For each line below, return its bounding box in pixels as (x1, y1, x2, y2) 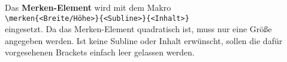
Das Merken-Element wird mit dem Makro (5, 1, 171, 13)
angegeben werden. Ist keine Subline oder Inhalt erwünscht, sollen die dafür (5, 34, 283, 46)
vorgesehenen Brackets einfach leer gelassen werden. (5, 46, 195, 58)
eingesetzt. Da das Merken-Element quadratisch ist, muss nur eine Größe (5, 23, 272, 35)
